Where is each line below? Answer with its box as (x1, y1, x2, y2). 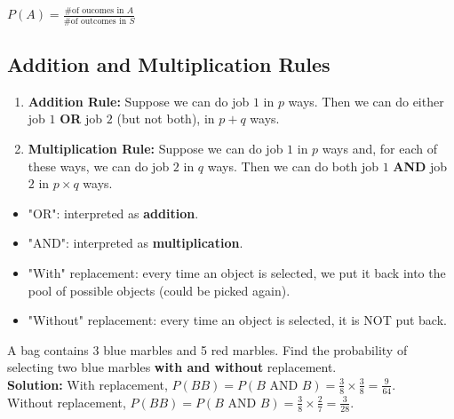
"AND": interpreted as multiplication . (28, 233, 243, 252)
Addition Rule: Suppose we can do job (28, 91, 250, 110)
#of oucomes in (64, 6, 124, 15)
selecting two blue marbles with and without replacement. (7, 358, 337, 376)
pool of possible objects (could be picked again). (28, 281, 291, 299)
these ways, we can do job (28, 156, 170, 175)
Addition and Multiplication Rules (7, 51, 331, 78)
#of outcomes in (63, 16, 127, 26)
